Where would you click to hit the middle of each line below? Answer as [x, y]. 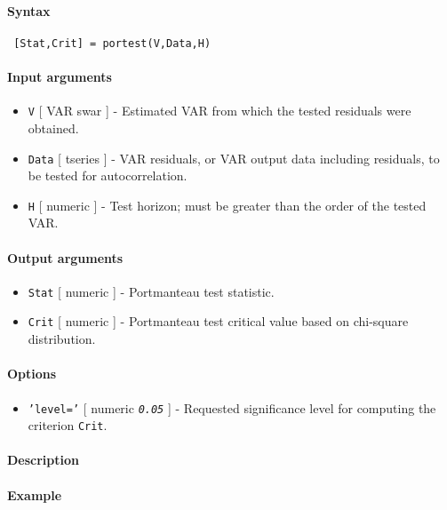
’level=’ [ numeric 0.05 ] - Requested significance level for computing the [232, 407]
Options [32, 374]
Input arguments [60, 77]
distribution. [62, 339]
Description [44, 460]
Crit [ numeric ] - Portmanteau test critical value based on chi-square [218, 321]
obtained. [53, 127]
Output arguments [65, 257]
